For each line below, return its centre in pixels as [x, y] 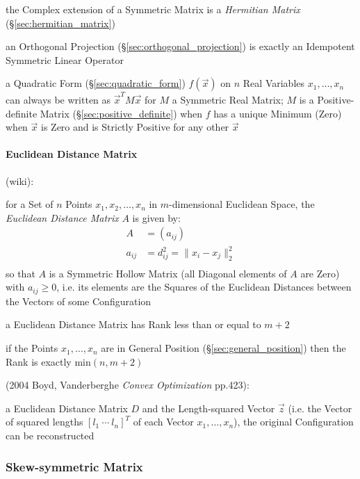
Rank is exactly [39, 361]
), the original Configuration [294, 422]
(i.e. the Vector [320, 408]
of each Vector [163, 422]
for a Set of [30, 204]
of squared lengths [44, 422]
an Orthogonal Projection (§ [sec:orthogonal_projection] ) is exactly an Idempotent [180, 46]
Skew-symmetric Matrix [74, 466]
